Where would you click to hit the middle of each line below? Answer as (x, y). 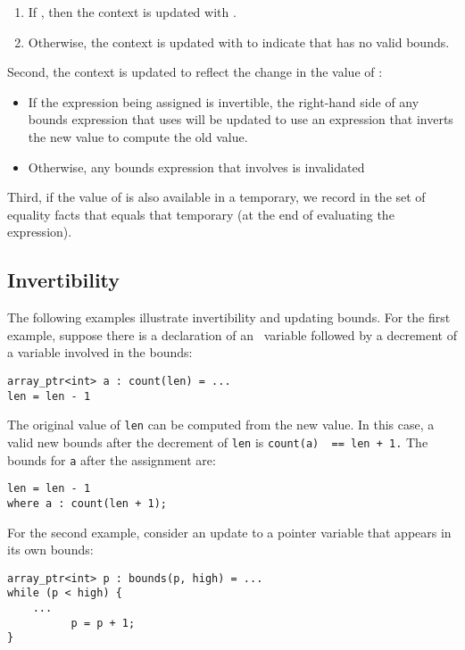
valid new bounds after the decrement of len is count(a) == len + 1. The (218, 442)
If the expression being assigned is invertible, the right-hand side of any (224, 101)
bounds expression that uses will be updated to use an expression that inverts (241, 119)
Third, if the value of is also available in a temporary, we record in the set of (216, 197)
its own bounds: (50, 550)
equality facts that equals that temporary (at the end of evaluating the (201, 214)
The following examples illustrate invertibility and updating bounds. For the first (229, 317)
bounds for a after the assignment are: (112, 459)
